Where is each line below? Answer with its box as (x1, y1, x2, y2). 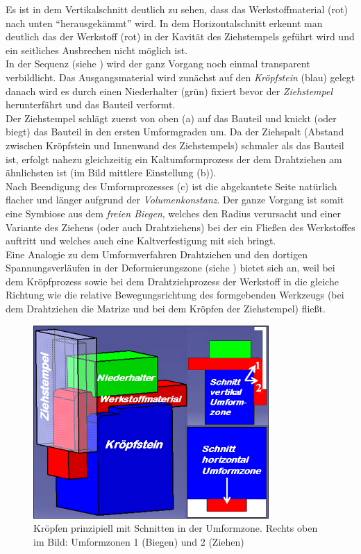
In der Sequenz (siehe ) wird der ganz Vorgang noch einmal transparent (6, 56, 310, 71)
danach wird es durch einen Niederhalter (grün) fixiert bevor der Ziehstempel (6, 83, 333, 98)
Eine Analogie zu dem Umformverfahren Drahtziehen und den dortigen (6, 246, 308, 261)
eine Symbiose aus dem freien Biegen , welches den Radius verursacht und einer (6, 205, 341, 220)
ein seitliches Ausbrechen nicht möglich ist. (6, 42, 188, 57)
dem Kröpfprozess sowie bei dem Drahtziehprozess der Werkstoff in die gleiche (6, 274, 339, 288)
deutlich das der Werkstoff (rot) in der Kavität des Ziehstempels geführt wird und (6, 29, 355, 44)
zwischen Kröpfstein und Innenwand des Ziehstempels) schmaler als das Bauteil (6, 137, 344, 152)
